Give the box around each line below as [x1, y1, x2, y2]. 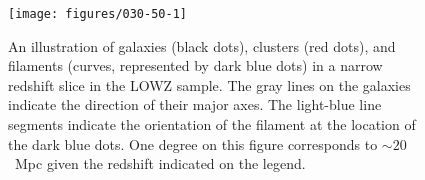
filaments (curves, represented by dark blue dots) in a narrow [8, 55, 383, 76]
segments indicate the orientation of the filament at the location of [8, 114, 416, 135]
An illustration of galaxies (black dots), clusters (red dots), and [8, 35, 396, 56]
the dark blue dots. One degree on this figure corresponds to [8, 133, 378, 154]
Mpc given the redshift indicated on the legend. [14, 153, 306, 174]
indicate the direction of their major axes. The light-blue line [8, 94, 382, 115]
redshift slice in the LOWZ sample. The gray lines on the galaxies [8, 74, 411, 95]
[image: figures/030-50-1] [8, 7, 187, 21]
